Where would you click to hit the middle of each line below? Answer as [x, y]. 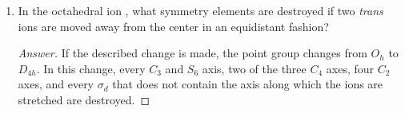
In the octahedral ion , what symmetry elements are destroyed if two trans [200, 10]
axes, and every [56, 84]
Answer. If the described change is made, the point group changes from [192, 53]
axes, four [350, 68]
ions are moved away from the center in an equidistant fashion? [173, 26]
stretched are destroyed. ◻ [84, 99]
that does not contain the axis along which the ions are [248, 84]
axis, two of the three [254, 68]
